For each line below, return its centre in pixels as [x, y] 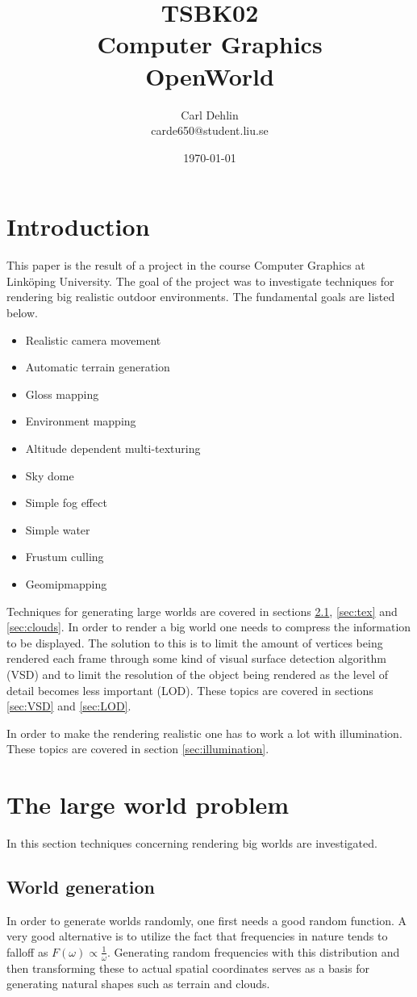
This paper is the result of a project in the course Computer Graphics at [186, 265]
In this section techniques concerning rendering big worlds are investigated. [192, 843]
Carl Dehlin [210, 114]
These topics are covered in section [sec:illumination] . [138, 749]
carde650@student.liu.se [210, 130]
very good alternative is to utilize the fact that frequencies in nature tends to [197, 936]
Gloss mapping [62, 394]
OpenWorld [210, 75]
